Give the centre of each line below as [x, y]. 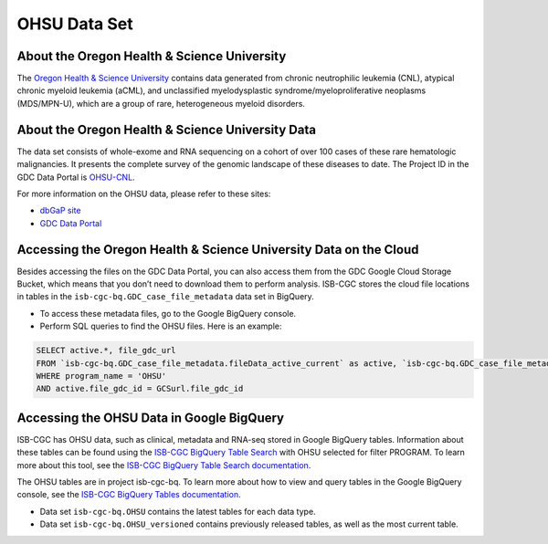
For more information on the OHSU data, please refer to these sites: [144, 194]
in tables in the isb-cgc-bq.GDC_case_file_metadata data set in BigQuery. [165, 297]
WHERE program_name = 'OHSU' [101, 376]
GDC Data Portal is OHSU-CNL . [76, 177]
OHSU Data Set [75, 24]
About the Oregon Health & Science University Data [167, 129]
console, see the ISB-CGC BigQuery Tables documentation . [129, 495]
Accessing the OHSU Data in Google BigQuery [151, 418]
